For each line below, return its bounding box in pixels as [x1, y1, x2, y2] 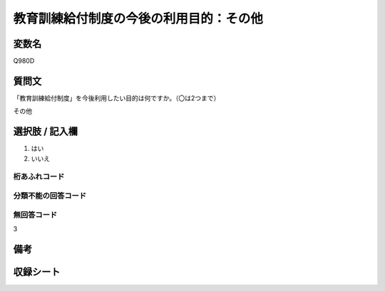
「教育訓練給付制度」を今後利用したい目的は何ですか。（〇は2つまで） [13, 93, 220, 102]
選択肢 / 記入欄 [13, 125, 78, 138]
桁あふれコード [13, 171, 65, 181]
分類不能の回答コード [13, 191, 87, 201]
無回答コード [13, 210, 58, 220]
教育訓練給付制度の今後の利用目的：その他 [13, 11, 264, 26]
